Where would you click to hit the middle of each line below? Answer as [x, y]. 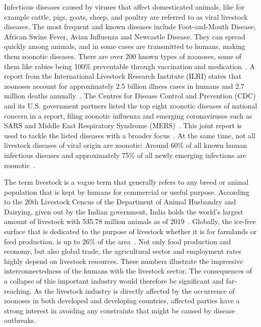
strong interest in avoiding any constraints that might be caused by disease [120, 310]
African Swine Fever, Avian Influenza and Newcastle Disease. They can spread [125, 36]
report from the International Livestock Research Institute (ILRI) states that [123, 76]
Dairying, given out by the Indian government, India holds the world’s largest [124, 211]
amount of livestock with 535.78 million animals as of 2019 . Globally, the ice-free [130, 221]
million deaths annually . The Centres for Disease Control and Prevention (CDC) [130, 96]
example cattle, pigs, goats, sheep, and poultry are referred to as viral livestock [126, 16]
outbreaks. [20, 320]
